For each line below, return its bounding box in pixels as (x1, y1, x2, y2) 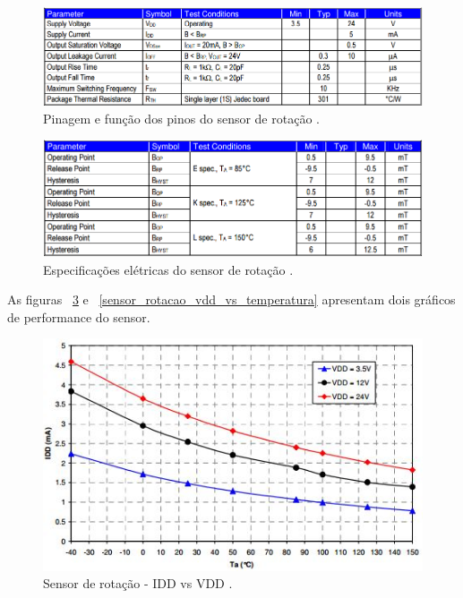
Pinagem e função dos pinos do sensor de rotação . (43, 108, 320, 127)
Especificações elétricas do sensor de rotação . (43, 260, 294, 278)
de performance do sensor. (7, 307, 150, 326)
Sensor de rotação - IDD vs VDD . (43, 574, 233, 593)
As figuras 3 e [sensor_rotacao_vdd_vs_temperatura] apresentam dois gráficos (7, 290, 456, 309)
